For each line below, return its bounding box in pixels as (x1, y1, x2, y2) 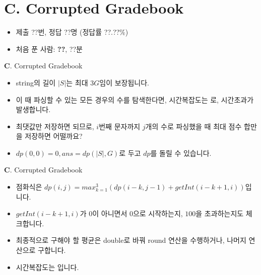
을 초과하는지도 (195, 208, 244, 219)
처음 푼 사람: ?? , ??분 (16, 43, 83, 54)
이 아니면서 (92, 208, 127, 219)
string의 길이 (16, 77, 56, 87)
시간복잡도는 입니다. (16, 261, 79, 272)
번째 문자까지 (99, 121, 141, 131)
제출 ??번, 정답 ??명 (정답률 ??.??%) (16, 27, 128, 37)
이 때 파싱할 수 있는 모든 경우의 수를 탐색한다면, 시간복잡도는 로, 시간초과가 (16, 94, 254, 105)
